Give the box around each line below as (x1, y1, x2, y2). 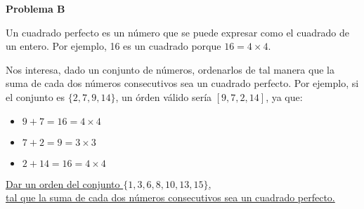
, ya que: (266, 89, 303, 104)
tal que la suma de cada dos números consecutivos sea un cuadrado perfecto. (6, 190, 335, 205)
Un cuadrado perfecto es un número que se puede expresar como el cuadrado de (6, 25, 349, 39)
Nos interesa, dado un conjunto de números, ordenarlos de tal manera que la (6, 62, 334, 76)
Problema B (6, 1, 65, 15)
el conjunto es (6, 89, 65, 104)
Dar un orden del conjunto (6, 176, 120, 191)
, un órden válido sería (115, 89, 212, 104)
